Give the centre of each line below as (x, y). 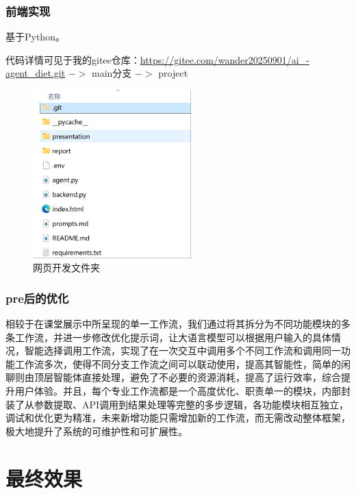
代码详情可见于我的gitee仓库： (73, 59)
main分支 (112, 73)
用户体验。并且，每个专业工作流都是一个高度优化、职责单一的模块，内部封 (182, 391)
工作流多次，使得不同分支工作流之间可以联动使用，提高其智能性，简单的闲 (182, 363)
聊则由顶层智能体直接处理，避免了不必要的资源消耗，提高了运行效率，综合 (173, 377)
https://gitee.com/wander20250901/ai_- (225, 59)
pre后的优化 (37, 298)
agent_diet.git (36, 73)
